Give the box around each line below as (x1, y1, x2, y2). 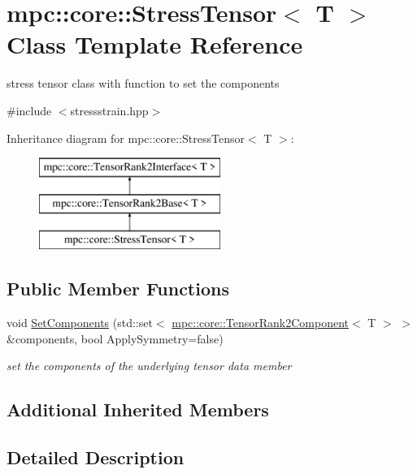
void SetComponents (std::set (7, 314, 153, 331)
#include (7, 101, 52, 118)
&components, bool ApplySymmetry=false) (7, 330, 224, 347)
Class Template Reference (7, 28, 303, 61)
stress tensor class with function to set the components (7, 75, 280, 92)
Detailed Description (7, 445, 185, 470)
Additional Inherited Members (7, 397, 269, 422)
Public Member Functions (7, 276, 229, 301)
